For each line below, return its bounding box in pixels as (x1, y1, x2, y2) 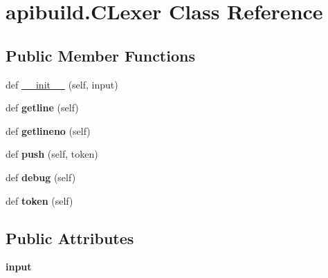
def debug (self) (6, 169, 76, 184)
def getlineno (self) (6, 123, 91, 138)
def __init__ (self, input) (6, 77, 118, 91)
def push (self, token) (6, 147, 98, 161)
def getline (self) (6, 100, 79, 115)
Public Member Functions (6, 44, 195, 66)
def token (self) (6, 193, 73, 207)
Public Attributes (6, 227, 134, 248)
